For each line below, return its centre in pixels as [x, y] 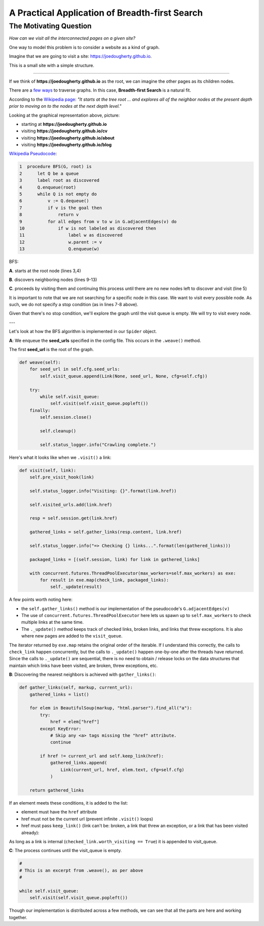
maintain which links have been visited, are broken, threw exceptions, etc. [83, 665]
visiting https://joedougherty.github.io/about [68, 138]
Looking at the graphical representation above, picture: [64, 115]
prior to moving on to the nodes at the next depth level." [65, 106]
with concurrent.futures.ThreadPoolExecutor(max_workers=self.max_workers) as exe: [133, 573]
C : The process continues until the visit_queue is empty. [66, 851]
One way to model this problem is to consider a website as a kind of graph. [84, 47]
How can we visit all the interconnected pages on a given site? [72, 38]
